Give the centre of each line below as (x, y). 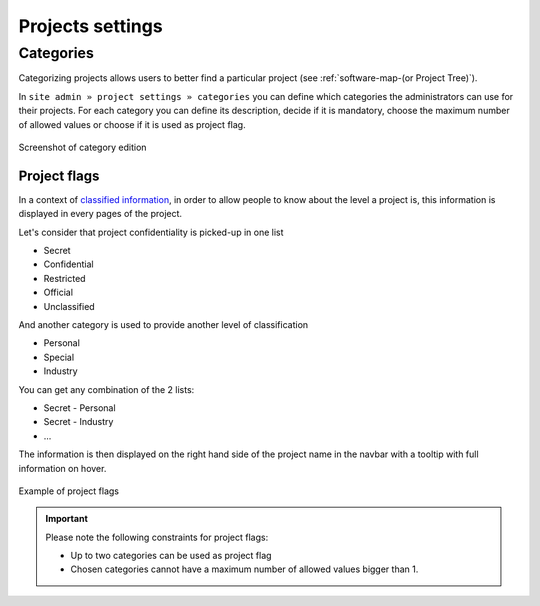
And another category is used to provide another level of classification (163, 324)
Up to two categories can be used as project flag (171, 556)
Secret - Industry (78, 422)
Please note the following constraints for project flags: (157, 537)
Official (58, 292)
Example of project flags (69, 491)
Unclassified (69, 306)
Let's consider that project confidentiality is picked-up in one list (151, 232)
